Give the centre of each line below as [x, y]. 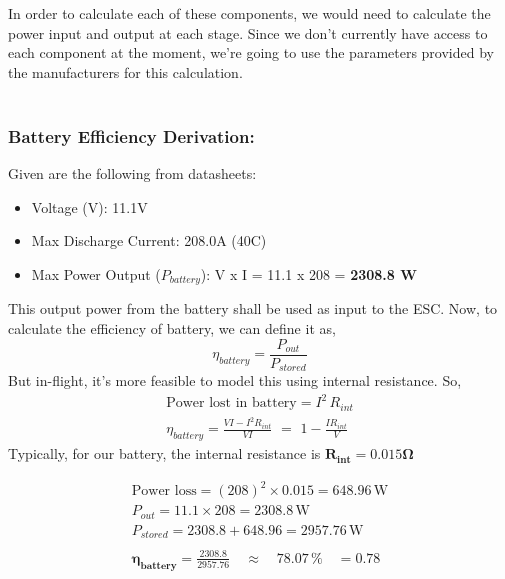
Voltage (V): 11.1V [89, 206]
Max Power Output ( [96, 273]
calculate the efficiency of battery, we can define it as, [172, 328]
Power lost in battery [231, 403]
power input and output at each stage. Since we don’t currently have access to [248, 32]
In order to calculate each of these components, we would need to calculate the [249, 13]
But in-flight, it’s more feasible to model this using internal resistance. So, [235, 380]
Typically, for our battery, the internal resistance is [164, 453]
